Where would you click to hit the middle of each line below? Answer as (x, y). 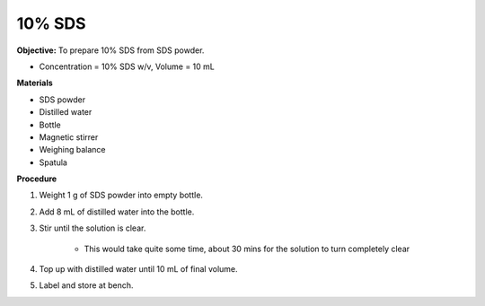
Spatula (53, 162)
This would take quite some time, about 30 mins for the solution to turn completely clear (247, 249)
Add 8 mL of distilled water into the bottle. (117, 212)
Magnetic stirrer (69, 137)
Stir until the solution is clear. (93, 228)
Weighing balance (72, 150)
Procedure (37, 179)
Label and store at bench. (86, 285)
